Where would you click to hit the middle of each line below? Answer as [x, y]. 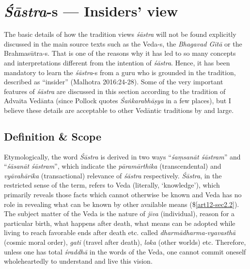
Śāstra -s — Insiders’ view [91, 11]
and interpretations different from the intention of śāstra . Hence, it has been [117, 62]
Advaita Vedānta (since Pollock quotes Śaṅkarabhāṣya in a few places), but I [117, 101]
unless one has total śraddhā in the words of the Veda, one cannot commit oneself [125, 251]
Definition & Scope [53, 136]
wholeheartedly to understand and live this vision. [78, 261]
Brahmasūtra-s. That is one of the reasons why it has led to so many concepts [120, 53]
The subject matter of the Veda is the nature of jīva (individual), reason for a [119, 214]
